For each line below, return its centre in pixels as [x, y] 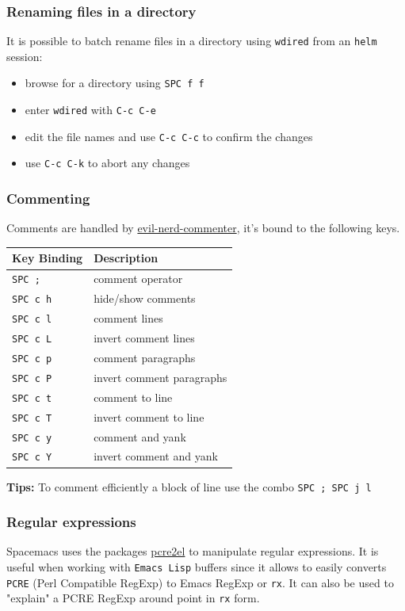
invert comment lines [144, 338]
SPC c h [32, 300]
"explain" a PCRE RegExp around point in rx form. [133, 598]
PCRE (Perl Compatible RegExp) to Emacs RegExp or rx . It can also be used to [200, 582]
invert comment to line [149, 416]
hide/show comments [145, 298]
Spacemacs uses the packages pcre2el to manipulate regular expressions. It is [193, 551]
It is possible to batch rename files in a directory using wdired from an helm [192, 41]
